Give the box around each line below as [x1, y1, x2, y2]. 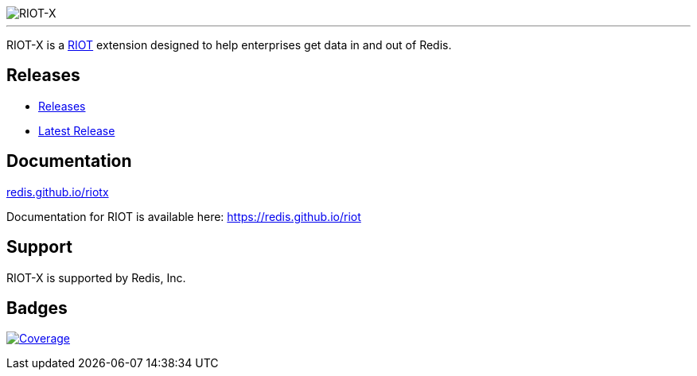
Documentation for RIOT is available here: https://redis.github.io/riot [6, 209, 361, 223]
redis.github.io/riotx [6, 184, 109, 199]
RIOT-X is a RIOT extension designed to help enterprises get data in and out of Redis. [6, 38, 452, 52]
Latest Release [38, 123, 115, 138]
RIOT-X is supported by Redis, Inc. [6, 270, 186, 285]
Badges [6, 297, 68, 318]
